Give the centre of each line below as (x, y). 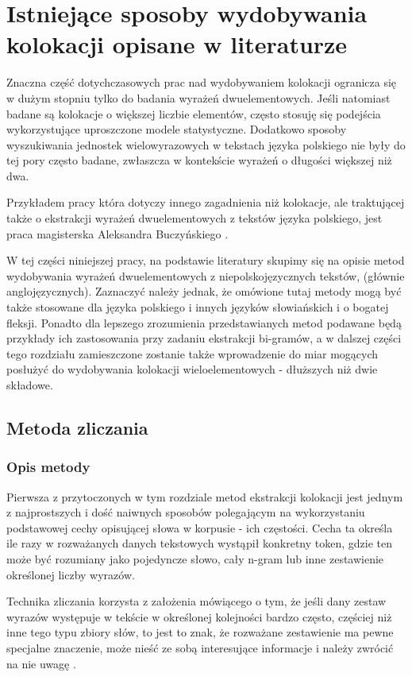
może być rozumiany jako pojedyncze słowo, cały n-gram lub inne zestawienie (195, 558)
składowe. (30, 385)
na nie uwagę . (41, 663)
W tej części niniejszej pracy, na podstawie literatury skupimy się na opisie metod (206, 260)
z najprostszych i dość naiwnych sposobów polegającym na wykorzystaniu (186, 512)
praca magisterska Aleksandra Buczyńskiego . (117, 233)
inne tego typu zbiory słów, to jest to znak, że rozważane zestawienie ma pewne (200, 632)
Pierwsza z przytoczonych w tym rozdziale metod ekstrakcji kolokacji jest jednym (205, 496)
